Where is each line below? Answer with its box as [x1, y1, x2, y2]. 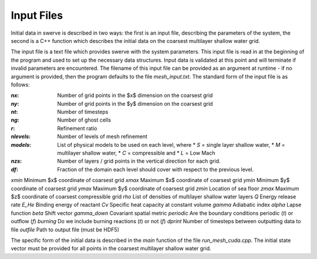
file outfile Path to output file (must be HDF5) [11, 226, 120, 233]
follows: [11, 81, 30, 88]
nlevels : [11, 133, 31, 140]
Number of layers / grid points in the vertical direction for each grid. [57, 157, 221, 164]
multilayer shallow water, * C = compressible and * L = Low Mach [57, 150, 215, 157]
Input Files [11, 9, 63, 22]
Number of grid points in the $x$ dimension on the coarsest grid [57, 92, 213, 99]
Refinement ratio [57, 125, 97, 132]
